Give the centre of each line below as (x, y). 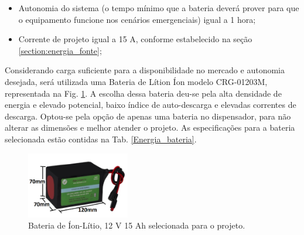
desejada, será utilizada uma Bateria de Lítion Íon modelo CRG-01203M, (136, 81)
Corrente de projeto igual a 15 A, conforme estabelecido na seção (135, 39)
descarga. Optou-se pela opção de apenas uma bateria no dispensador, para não (148, 116)
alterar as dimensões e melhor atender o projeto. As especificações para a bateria (150, 127)
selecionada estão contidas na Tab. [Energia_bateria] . (101, 139)
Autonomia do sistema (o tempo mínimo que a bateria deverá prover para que (159, 8)
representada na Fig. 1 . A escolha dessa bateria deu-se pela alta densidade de (143, 93)
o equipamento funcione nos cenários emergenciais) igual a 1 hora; (137, 19)
